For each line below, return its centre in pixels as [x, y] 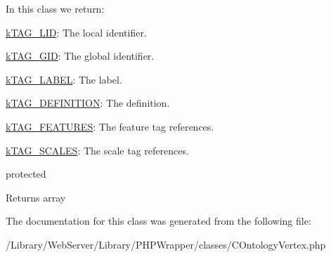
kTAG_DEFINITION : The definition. [88, 103]
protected [26, 174]
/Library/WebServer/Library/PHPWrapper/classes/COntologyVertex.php [166, 244]
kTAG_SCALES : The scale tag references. [97, 150]
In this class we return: [55, 8]
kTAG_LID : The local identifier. [76, 32]
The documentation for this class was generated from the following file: [158, 221]
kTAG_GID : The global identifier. [80, 56]
